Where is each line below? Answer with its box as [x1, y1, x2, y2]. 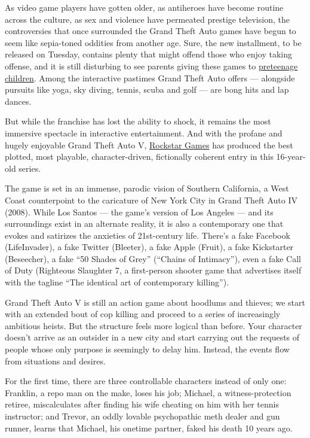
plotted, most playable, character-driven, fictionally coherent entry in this [5, 150, 274, 163]
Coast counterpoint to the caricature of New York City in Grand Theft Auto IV [5, 193, 297, 206]
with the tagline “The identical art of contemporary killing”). [5, 276, 229, 288]
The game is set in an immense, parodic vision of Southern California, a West [5, 182, 289, 194]
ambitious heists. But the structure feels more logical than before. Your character [5, 319, 302, 331]
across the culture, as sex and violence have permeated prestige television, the [5, 13, 290, 25]
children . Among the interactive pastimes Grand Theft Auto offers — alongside [5, 71, 295, 84]
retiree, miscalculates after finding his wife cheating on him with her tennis [5, 398, 279, 410]
